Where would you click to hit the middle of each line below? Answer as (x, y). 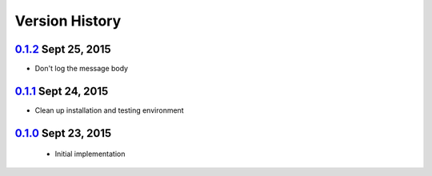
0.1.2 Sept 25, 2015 (63, 49)
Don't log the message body (81, 69)
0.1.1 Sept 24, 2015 (62, 91)
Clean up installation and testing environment (109, 110)
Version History (68, 21)
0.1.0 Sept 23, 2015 (63, 133)
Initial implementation (90, 154)
